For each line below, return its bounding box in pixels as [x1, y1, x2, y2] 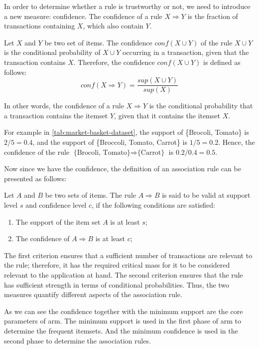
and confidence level [25, 199, 87, 210]
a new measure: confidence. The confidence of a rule [4, 10, 162, 21]
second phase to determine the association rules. [4, 335, 151, 346]
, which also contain [83, 20, 143, 31]
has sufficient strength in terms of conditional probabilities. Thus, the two [4, 279, 230, 290]
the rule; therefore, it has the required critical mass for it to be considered [4, 260, 230, 270]
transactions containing [4, 20, 75, 31]
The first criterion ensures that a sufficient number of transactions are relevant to [4, 250, 253, 260]
